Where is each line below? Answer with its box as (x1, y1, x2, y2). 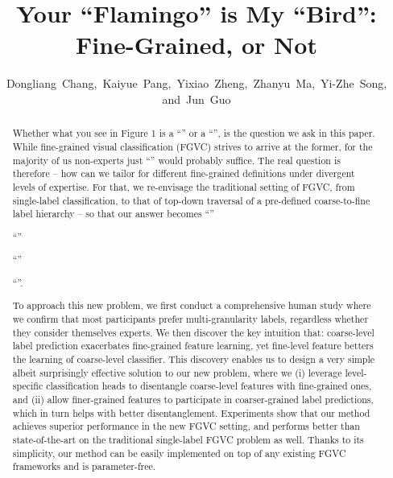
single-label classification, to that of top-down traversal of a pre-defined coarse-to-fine (12, 193, 370, 207)
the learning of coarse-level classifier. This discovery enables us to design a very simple (12, 352, 375, 366)
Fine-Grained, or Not (76, 28, 317, 61)
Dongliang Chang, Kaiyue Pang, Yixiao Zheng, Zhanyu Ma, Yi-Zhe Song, (6, 75, 387, 92)
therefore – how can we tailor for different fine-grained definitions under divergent (12, 167, 355, 180)
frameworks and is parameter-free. (12, 459, 156, 473)
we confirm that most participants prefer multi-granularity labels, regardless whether (12, 312, 369, 326)
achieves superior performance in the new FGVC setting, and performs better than (12, 419, 360, 433)
